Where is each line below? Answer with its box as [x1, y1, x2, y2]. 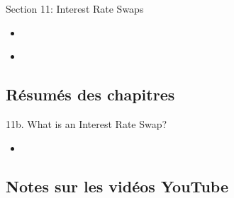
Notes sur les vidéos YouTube [6, 175, 228, 197]
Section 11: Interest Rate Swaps [6, 1, 144, 16]
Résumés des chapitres [6, 83, 175, 105]
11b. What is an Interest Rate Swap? [6, 116, 167, 131]
